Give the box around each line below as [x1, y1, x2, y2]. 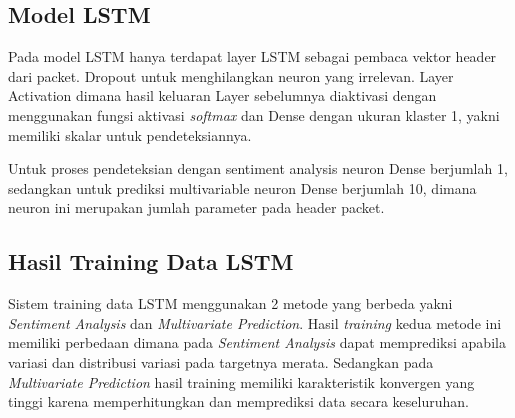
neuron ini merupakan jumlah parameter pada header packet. [8, 197, 385, 218]
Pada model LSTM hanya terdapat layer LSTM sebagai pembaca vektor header [8, 46, 497, 67]
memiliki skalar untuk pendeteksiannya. [8, 124, 252, 145]
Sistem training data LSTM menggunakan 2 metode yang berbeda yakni [8, 293, 453, 314]
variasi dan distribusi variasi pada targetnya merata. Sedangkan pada [8, 351, 434, 372]
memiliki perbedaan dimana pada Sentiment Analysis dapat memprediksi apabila [8, 332, 506, 353]
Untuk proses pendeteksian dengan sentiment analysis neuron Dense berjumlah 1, [8, 158, 508, 179]
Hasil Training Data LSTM [8, 246, 294, 277]
